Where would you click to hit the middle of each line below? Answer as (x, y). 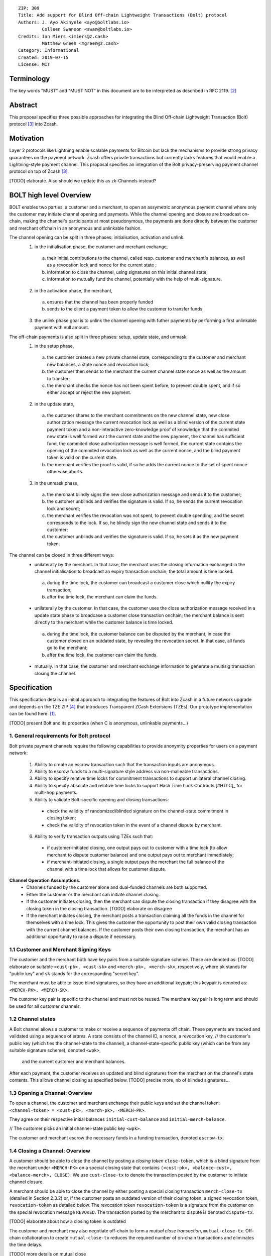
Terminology (30, 79)
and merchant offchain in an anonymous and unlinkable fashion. (76, 228)
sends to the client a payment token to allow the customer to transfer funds (125, 309)
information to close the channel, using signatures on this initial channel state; (127, 272)
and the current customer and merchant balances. (74, 1062)
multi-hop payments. (56, 793)
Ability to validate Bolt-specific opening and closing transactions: (102, 799)
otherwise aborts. (65, 472)
